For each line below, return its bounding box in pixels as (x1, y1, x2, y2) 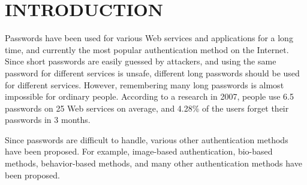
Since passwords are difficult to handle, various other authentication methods (5, 133, 288, 146)
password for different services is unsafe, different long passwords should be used (5, 66, 300, 79)
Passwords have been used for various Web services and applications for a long (5, 32, 293, 44)
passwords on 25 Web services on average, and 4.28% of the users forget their (5, 101, 289, 114)
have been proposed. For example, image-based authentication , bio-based (5, 145, 273, 158)
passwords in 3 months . (5, 113, 91, 126)
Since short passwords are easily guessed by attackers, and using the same (5, 55, 276, 67)
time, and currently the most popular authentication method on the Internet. (5, 43, 289, 55)
